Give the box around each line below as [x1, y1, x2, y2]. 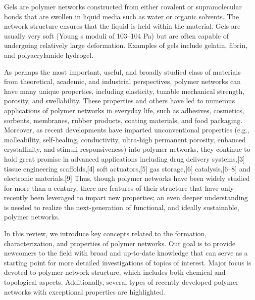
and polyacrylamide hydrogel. [4, 49, 94, 60]
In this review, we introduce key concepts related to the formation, [4, 228, 207, 239]
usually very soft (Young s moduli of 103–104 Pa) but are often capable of [4, 30, 229, 41]
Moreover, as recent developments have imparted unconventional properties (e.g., [4, 125, 250, 135]
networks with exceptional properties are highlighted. [4, 286, 165, 297]
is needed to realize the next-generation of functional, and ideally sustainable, [4, 202, 239, 212]
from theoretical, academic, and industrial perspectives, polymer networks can [4, 76, 241, 86]
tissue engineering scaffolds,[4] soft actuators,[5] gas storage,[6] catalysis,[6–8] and [4, 163, 251, 173]
